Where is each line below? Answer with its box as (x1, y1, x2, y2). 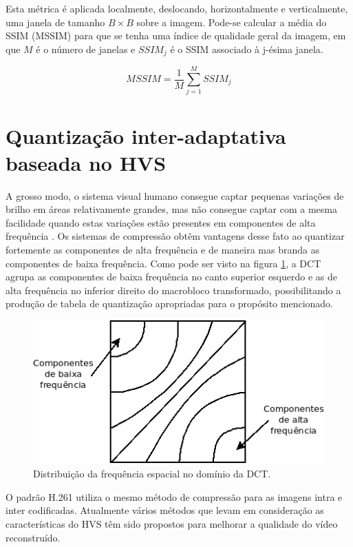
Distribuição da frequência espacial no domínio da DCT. (33, 466, 271, 481)
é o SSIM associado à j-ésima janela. (170, 41, 323, 56)
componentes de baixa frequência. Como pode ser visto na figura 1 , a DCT (6, 256, 321, 270)
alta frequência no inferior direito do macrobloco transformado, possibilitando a (6, 282, 341, 297)
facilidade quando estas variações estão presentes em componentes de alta (6, 215, 316, 229)
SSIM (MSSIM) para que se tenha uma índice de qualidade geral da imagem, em (6, 28, 346, 43)
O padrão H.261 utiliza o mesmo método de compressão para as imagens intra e (6, 489, 343, 504)
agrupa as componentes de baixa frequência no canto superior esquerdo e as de (6, 269, 338, 284)
